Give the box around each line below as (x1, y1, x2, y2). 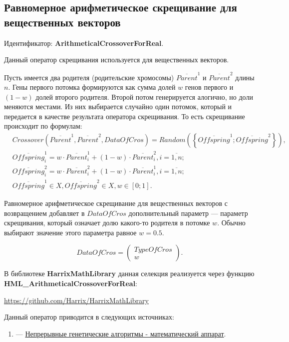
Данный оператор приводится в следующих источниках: (4, 312, 174, 322)
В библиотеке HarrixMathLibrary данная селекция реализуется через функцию (4, 268, 255, 279)
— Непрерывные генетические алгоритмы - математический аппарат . (15, 328, 226, 339)
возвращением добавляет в (4, 207, 85, 218)
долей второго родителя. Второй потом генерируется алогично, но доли (35, 91, 253, 102)
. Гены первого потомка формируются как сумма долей (8, 82, 176, 92)
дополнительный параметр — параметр (128, 207, 248, 218)
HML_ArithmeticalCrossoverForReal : (4, 278, 138, 288)
